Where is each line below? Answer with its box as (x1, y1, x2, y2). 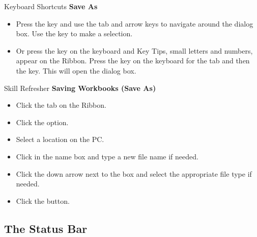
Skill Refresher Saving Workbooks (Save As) (4, 82, 156, 93)
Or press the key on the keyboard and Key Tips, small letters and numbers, (16, 45, 253, 56)
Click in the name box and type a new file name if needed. (16, 151, 198, 161)
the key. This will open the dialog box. (16, 65, 136, 76)
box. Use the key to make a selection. (16, 28, 133, 39)
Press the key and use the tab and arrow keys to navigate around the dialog (16, 18, 253, 29)
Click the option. (16, 116, 69, 127)
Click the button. (16, 195, 70, 206)
